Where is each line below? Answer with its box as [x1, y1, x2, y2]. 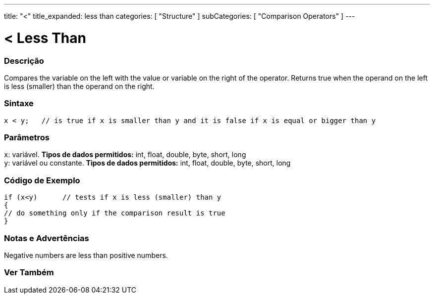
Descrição [4, 55, 44, 66]
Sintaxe [4, 98, 34, 109]
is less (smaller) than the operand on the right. [4, 82, 155, 90]
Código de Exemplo [4, 175, 80, 185]
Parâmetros [4, 132, 50, 142]
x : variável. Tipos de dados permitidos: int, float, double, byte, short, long [4, 150, 246, 159]
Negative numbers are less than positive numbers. [4, 251, 168, 259]
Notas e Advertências [4, 233, 89, 243]
